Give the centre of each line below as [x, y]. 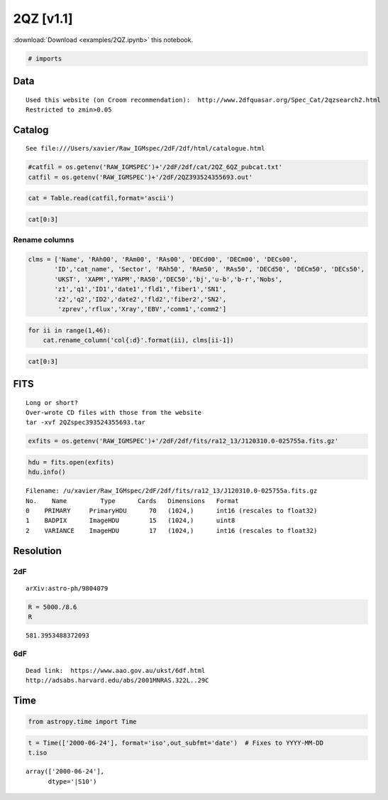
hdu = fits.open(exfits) [71, 462]
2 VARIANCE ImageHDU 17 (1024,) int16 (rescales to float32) [172, 530]
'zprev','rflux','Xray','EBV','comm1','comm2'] [142, 309]
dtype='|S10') [72, 781]
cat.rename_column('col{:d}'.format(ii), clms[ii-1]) [138, 340]
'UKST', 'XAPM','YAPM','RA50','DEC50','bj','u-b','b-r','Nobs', [168, 279]
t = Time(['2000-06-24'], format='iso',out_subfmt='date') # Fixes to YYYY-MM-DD [176, 743]
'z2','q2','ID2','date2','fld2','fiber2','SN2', [140, 299]
